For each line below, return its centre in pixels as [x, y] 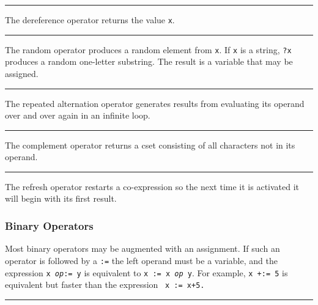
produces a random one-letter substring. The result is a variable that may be [149, 61]
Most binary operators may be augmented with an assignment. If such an [142, 248]
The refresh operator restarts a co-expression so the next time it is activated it [152, 186]
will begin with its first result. [61, 198]
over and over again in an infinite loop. [78, 115]
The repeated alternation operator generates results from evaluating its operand [155, 103]
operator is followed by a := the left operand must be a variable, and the [141, 260]
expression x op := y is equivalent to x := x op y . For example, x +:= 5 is [146, 272]
